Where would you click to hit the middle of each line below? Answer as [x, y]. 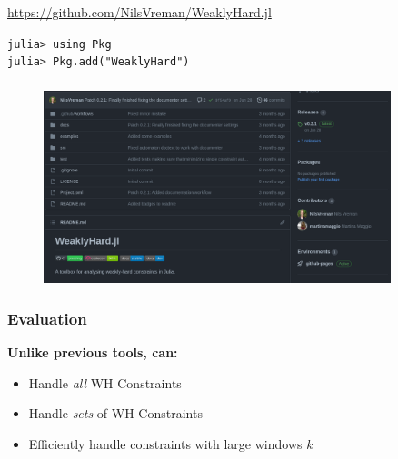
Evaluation [47, 318]
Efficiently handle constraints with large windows [165, 443]
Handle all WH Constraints [105, 382]
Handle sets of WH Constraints [115, 413]
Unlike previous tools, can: [93, 352]
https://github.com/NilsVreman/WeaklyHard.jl [139, 11]
